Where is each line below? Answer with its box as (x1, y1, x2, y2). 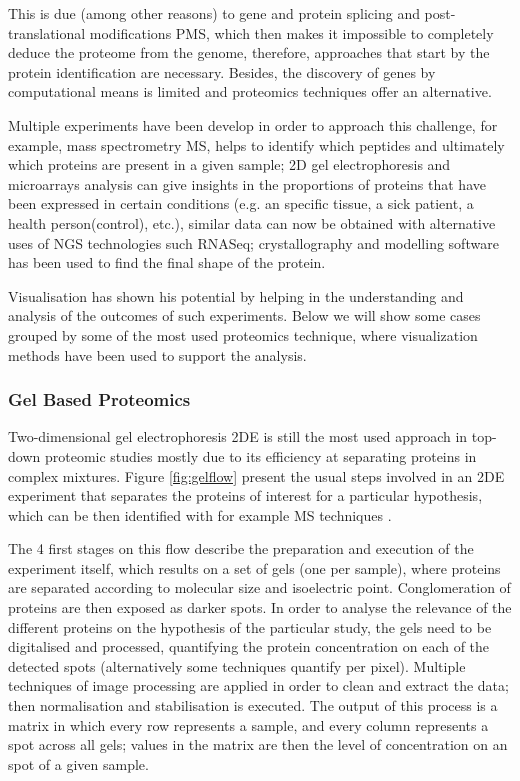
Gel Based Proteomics (8, 387, 191, 412)
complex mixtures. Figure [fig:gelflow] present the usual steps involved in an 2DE (8, 465, 505, 486)
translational (8, 22, 86, 43)
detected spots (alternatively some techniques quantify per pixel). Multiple (8, 655, 466, 676)
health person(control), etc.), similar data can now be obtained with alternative (8, 212, 496, 233)
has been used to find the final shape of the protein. (8, 252, 326, 273)
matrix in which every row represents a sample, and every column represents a (8, 714, 489, 735)
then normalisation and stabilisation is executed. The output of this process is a (8, 695, 498, 716)
